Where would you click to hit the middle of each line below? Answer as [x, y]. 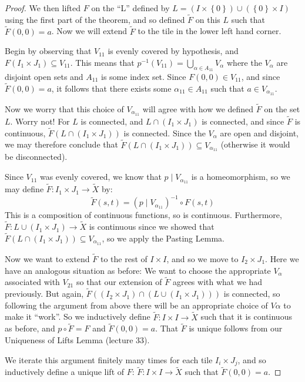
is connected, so [252, 294]
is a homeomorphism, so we [241, 177]
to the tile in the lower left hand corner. [210, 31]
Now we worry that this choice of [64, 108]
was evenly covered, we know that [100, 177]
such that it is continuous [246, 316]
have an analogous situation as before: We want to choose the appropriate [138, 270]
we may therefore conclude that [61, 144]
